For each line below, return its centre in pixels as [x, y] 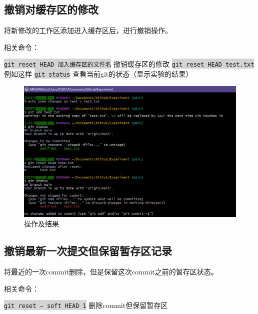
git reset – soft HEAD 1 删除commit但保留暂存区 [86, 305]
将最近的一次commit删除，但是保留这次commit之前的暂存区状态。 [111, 271]
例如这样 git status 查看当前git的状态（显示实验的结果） [98, 74]
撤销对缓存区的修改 [51, 9]
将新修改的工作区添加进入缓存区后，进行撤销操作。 [88, 30]
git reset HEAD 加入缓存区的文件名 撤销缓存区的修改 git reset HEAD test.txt [129, 64]
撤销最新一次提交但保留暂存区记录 [88, 251]
